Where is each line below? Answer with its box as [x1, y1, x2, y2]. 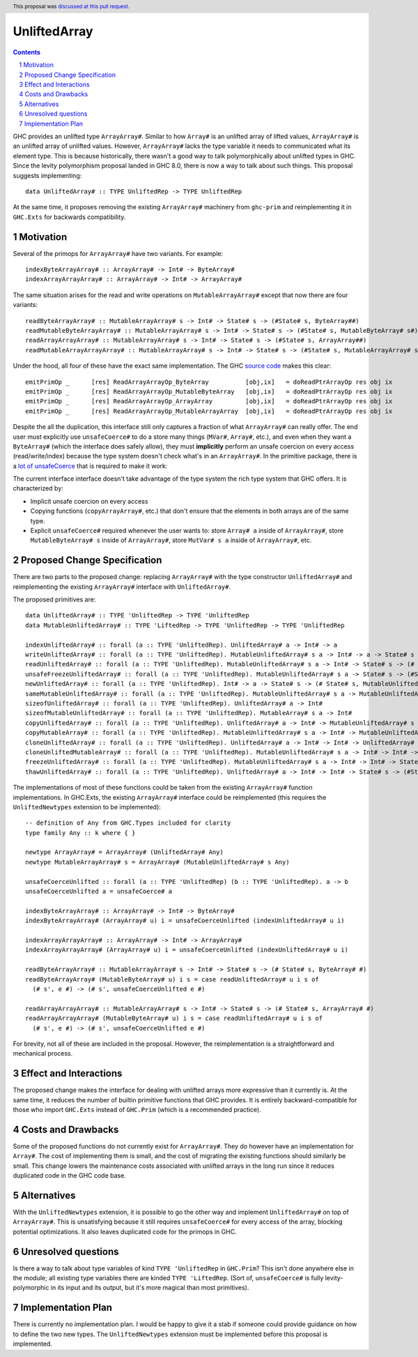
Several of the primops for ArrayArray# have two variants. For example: [13, 249, 223, 257]
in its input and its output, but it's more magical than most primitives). [50, 1284, 249, 1292]
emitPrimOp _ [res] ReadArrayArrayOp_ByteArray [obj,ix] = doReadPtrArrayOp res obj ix [25, 377, 393, 386]
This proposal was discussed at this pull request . [13, 3, 130, 10]
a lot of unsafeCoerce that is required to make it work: [13, 461, 168, 470]
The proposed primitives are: [13, 595, 96, 603]
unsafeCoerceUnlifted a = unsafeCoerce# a [25, 887, 173, 896]
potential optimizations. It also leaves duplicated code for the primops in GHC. [13, 1227, 237, 1236]
